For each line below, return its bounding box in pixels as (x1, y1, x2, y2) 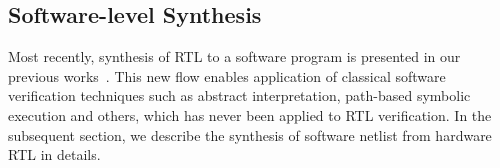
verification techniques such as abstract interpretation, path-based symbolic (8, 85, 471, 106)
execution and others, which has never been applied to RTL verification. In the (8, 104, 492, 125)
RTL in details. (8, 144, 101, 165)
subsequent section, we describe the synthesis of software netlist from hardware (8, 124, 492, 145)
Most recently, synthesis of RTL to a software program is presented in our (8, 46, 461, 67)
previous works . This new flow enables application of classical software (8, 65, 446, 86)
